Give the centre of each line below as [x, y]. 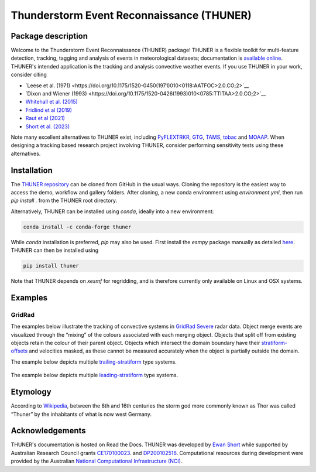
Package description [49, 36]
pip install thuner [51, 266]
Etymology [31, 392]
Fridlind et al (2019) [49, 110]
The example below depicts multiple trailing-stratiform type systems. [94, 362]
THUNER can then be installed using [55, 250]
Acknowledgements [48, 431]
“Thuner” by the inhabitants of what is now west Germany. [81, 414]
